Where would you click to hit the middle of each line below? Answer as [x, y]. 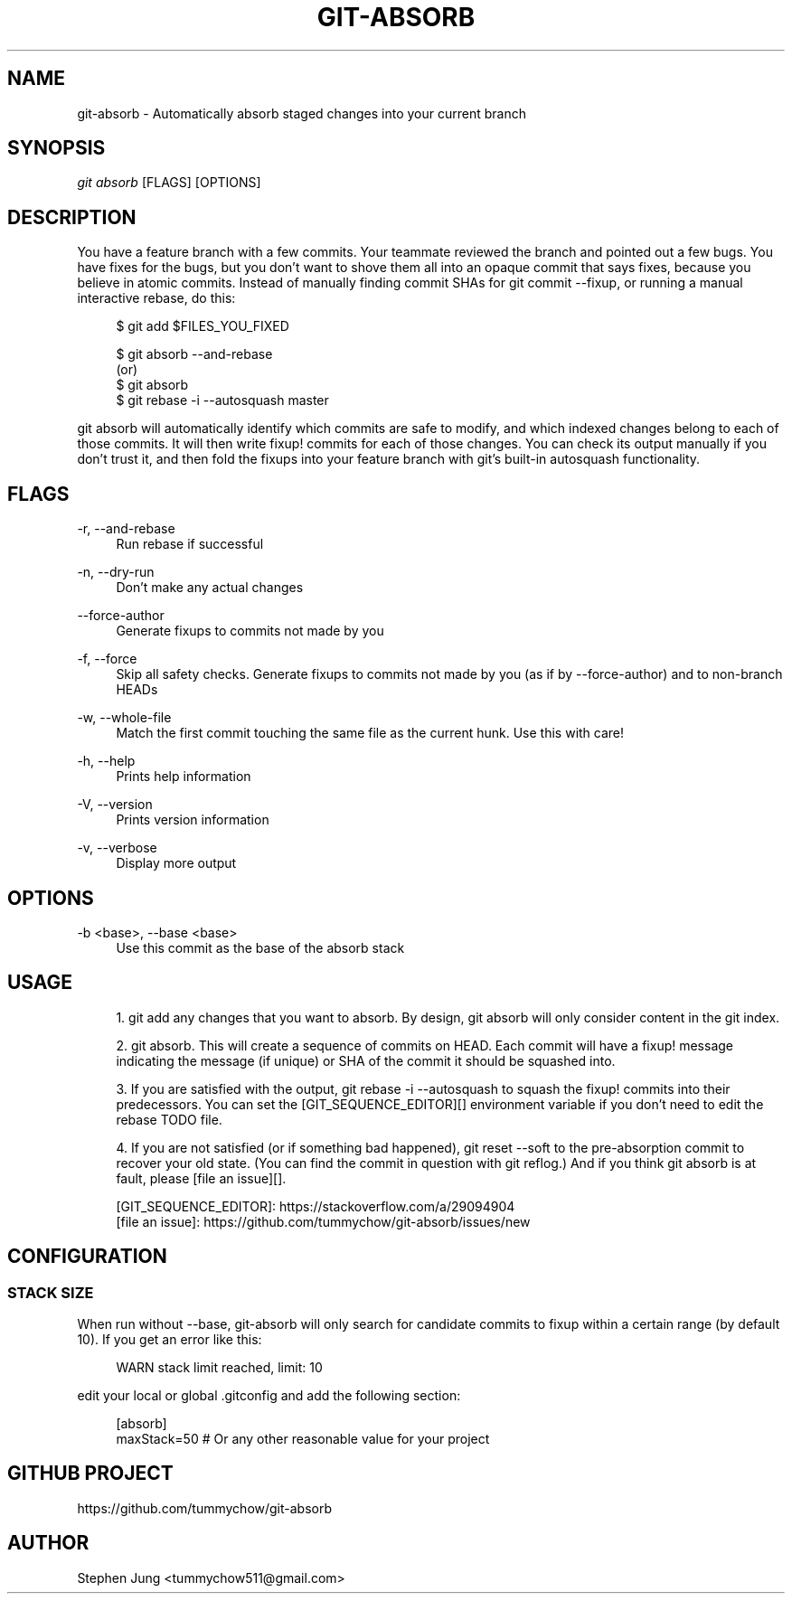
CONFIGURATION [87, 1257]
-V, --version [115, 805]
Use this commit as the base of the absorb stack [260, 947]
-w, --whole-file [124, 718]
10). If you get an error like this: [170, 1340]
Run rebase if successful [190, 544]
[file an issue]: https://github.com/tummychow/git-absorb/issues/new [323, 1221]
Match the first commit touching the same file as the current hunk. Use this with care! [370, 733]
